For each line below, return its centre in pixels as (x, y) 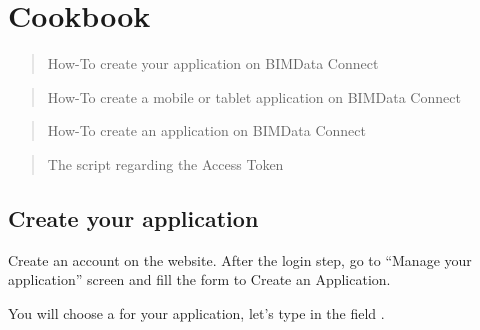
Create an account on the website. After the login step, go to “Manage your (240, 259)
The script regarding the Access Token (165, 163)
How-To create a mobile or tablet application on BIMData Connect (254, 96)
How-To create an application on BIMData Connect (206, 130)
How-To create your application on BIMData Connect (213, 63)
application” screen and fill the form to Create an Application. (199, 279)
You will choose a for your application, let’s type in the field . (196, 312)
